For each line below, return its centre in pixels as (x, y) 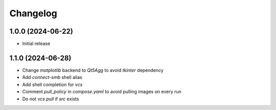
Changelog (33, 13)
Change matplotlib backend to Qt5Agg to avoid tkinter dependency (93, 70)
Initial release (36, 44)
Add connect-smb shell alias (52, 77)
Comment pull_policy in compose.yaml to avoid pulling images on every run (102, 92)
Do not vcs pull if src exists (51, 99)
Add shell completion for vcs (52, 85)
